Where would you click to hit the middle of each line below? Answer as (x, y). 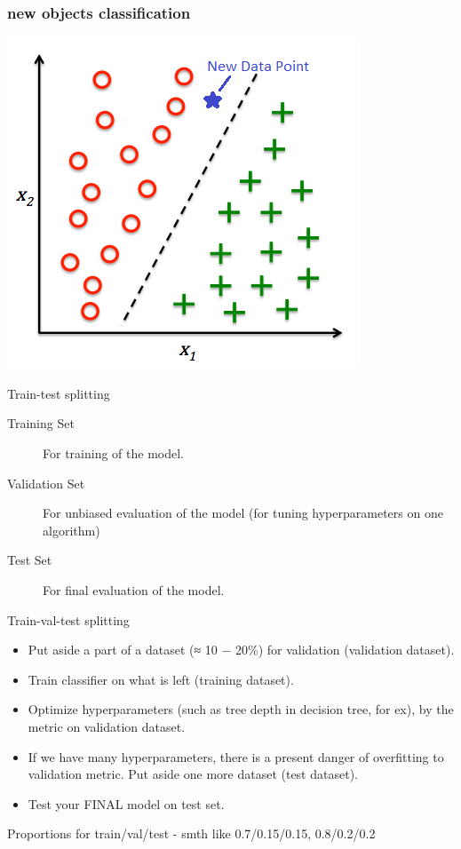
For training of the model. (113, 453)
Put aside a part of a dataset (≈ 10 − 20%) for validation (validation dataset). (241, 650)
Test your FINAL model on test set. (126, 803)
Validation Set (46, 483)
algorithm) (72, 530)
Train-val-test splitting (68, 619)
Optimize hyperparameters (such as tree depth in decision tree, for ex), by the (241, 709)
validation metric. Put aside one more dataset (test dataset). (193, 774)
